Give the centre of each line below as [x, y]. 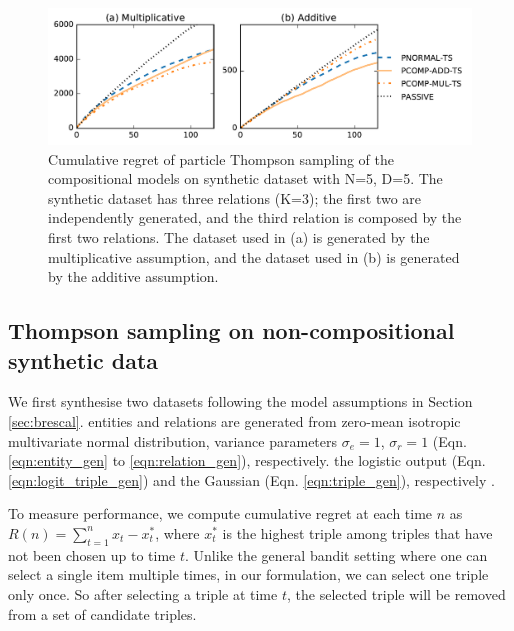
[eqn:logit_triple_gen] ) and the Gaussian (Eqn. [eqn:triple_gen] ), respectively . [251, 479]
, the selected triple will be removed [396, 593]
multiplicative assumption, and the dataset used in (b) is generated [254, 256]
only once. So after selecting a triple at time [143, 593]
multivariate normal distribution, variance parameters [173, 440]
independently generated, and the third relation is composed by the [255, 217]
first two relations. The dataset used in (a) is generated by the [239, 237]
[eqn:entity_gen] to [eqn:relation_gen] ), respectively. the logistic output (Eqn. [247, 460]
